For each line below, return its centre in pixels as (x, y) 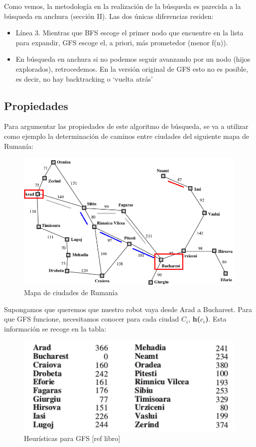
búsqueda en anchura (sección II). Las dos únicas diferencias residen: (109, 16)
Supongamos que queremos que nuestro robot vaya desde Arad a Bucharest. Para (128, 309)
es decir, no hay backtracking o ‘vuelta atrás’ (84, 78)
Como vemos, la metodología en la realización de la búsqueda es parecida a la (123, 6)
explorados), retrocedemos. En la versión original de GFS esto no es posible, (132, 68)
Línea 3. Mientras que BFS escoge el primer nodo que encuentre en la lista (129, 33)
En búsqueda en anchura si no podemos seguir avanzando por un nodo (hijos (133, 59)
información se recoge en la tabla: (55, 328)
